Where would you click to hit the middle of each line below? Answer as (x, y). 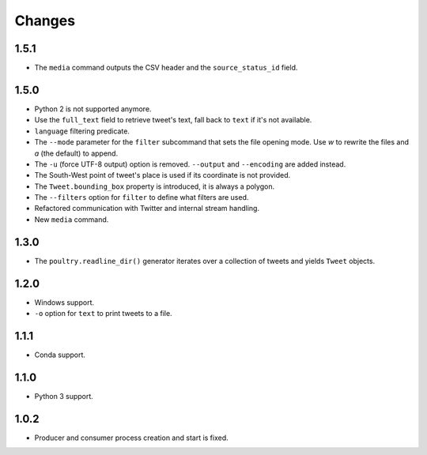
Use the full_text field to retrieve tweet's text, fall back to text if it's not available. (173, 120)
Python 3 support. (64, 396)
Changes (45, 21)
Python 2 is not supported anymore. (93, 109)
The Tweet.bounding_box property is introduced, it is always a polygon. (155, 186)
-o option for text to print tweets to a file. (104, 314)
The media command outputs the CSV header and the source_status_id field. (166, 68)
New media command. (72, 219)
